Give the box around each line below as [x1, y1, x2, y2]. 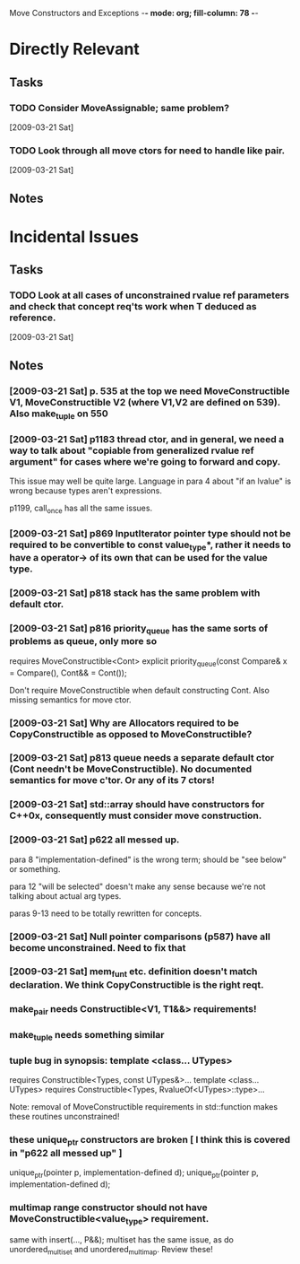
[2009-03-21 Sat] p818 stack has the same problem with [9, 587, 261, 599]
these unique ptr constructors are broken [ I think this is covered [9, 1134, 291, 1147]
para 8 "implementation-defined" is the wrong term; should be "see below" [9, 854, 287, 865]
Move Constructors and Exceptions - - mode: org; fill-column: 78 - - [9, 8, 259, 18]
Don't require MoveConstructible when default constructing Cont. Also [9, 684, 270, 695]
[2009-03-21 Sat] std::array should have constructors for [9, 798, 265, 811]
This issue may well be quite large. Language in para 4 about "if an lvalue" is [9, 475, 292, 487]
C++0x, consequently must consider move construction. [9, 809, 262, 822]
